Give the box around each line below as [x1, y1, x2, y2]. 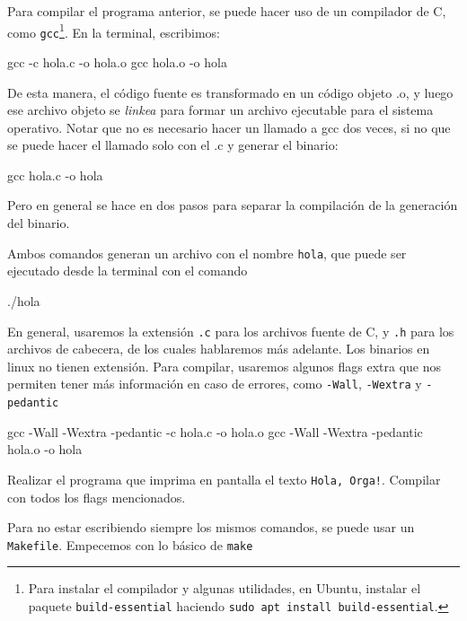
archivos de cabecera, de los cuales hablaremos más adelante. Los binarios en [7, 339, 430, 358]
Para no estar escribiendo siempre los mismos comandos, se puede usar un [7, 518, 415, 537]
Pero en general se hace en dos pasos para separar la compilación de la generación [7, 196, 458, 214]
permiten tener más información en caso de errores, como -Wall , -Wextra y [7, 374, 422, 393]
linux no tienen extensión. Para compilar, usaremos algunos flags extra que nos [7, 356, 442, 375]
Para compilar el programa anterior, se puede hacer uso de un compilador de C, [7, 2, 446, 20]
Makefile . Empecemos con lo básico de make [7, 535, 253, 554]
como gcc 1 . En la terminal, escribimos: [7, 20, 220, 41]
